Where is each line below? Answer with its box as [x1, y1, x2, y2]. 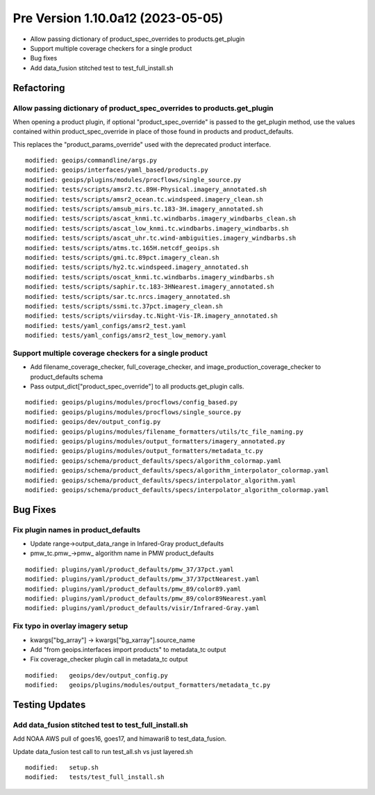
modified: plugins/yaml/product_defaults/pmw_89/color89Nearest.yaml [25, 595, 267, 603]
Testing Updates [12, 698, 86, 710]
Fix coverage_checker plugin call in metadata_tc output [30, 655, 188, 664]
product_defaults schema [30, 372, 103, 381]
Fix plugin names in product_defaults [12, 525, 141, 534]
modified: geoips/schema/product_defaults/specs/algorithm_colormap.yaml [25, 457, 282, 465]
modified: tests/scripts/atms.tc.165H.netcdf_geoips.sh [25, 244, 219, 252]
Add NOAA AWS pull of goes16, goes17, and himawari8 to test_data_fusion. [12, 735, 227, 743]
